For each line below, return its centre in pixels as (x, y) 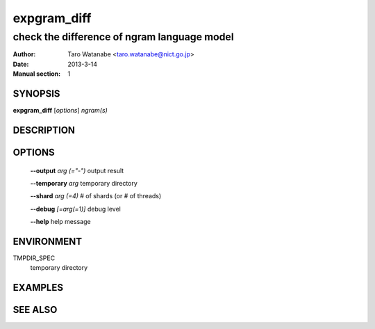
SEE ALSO (35, 310)
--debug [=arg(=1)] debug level (75, 209)
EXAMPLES (38, 288)
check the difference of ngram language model (123, 37)
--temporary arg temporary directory (84, 183)
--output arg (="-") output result (77, 170)
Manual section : (37, 74)
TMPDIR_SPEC (34, 258)
